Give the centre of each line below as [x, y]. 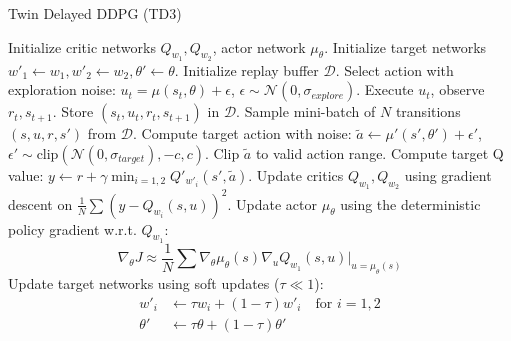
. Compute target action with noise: [242, 133]
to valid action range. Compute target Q [379, 152]
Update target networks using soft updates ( [144, 283]
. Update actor [272, 203]
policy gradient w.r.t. [72, 228]
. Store [73, 111]
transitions [428, 111]
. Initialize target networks [405, 46]
